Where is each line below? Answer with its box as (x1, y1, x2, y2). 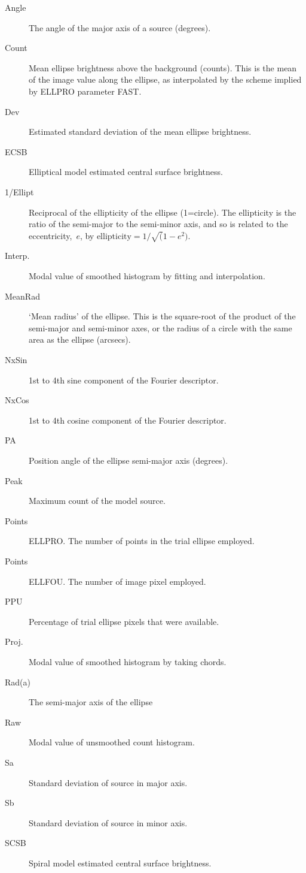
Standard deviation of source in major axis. (29, 776, 188, 789)
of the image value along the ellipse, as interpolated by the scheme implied (29, 73, 302, 86)
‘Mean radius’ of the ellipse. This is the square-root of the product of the (29, 310, 296, 322)
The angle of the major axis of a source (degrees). (29, 21, 211, 34)
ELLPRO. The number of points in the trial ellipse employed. (29, 534, 255, 547)
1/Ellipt (5, 185, 34, 198)
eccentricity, (29, 229, 72, 241)
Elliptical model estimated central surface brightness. (29, 165, 223, 178)
